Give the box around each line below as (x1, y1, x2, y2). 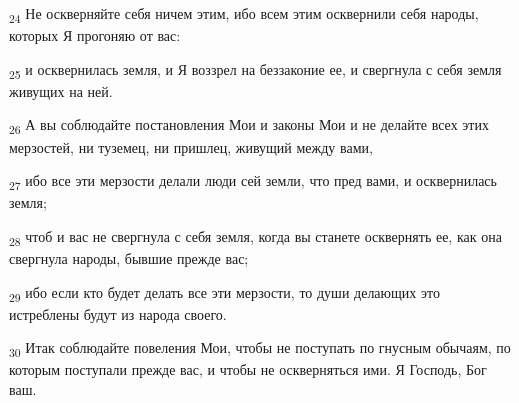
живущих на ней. (9, 80, 113, 101)
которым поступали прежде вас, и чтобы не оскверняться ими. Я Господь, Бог (9, 359, 487, 380)
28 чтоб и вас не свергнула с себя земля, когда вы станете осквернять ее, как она (9, 225, 502, 249)
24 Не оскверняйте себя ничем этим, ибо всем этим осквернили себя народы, (9, 3, 479, 26)
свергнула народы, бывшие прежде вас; (9, 248, 249, 268)
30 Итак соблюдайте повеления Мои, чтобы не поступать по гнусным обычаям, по (9, 337, 511, 361)
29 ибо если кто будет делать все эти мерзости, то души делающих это (9, 281, 440, 305)
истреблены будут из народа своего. (9, 303, 227, 324)
